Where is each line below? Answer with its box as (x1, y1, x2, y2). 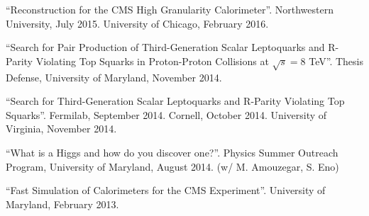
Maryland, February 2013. (6, 196, 119, 211)
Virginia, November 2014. (6, 121, 117, 136)
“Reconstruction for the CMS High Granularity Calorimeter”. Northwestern (6, 2, 334, 16)
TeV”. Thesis (309, 53, 363, 68)
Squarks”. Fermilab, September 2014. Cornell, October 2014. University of (6, 107, 327, 122)
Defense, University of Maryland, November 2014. (6, 69, 222, 84)
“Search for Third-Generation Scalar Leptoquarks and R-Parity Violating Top (6, 93, 345, 108)
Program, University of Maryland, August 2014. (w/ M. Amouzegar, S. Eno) (6, 159, 339, 174)
